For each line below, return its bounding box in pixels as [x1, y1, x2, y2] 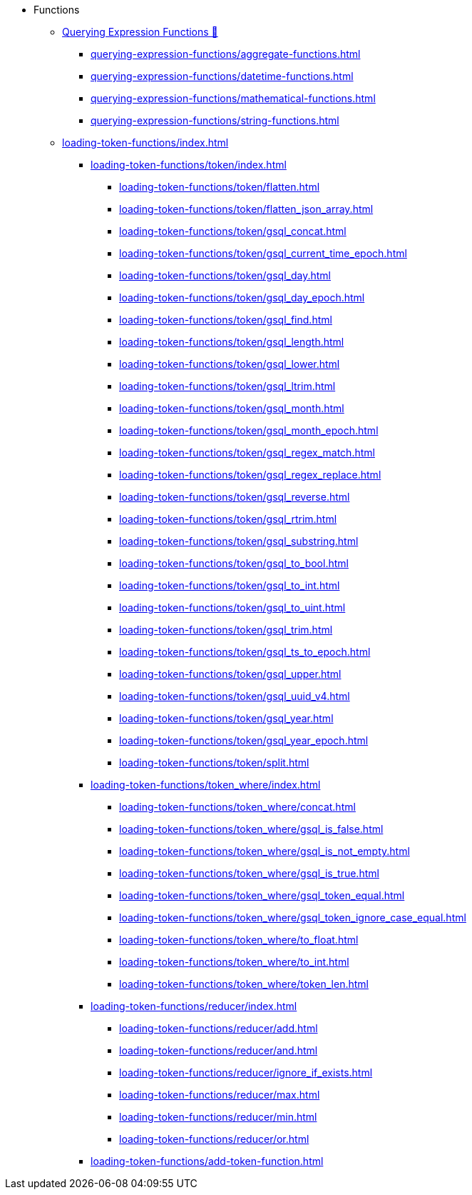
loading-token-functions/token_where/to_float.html [119, 934, 359, 946]
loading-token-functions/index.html [62, 136, 229, 149]
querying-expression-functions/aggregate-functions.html [91, 48, 361, 60]
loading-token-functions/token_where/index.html [91, 779, 321, 791]
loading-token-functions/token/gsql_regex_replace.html [119, 469, 381, 481]
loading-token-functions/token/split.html [119, 756, 309, 769]
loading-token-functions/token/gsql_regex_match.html [119, 446, 375, 459]
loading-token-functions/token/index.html [91, 159, 287, 171]
